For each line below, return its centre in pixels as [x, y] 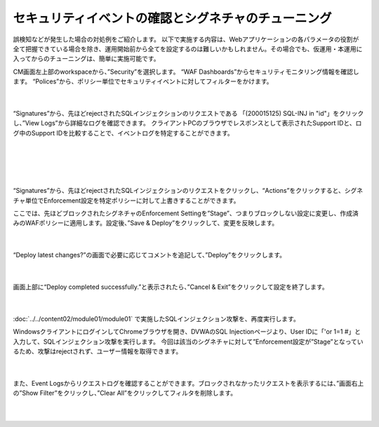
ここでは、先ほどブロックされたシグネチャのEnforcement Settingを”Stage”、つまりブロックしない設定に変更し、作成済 [186, 213]
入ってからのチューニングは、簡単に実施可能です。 [86, 59]
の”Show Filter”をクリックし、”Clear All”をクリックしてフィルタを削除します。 [125, 393]
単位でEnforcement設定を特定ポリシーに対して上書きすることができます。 [132, 201]
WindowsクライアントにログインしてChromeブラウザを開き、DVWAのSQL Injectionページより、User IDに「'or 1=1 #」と [187, 332]
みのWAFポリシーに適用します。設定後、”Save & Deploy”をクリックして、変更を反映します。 [146, 223]
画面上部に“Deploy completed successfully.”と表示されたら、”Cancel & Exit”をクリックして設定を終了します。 [171, 287]
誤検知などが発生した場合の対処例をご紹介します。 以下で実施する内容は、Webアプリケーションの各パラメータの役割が [186, 39]
